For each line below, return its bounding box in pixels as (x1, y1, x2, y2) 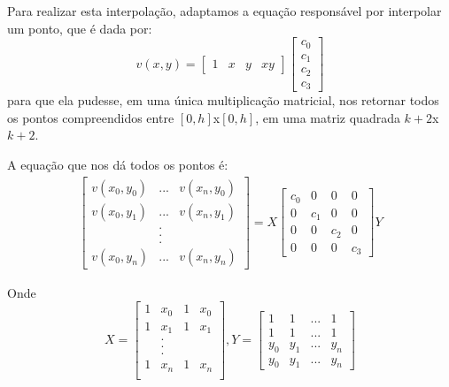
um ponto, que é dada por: (7, 19, 152, 37)
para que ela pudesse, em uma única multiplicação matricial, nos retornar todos (7, 91, 439, 110)
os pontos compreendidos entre (7, 108, 174, 126)
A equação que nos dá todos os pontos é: (7, 155, 228, 173)
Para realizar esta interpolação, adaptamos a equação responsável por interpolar (7, 2, 442, 19)
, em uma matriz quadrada (255, 108, 400, 126)
